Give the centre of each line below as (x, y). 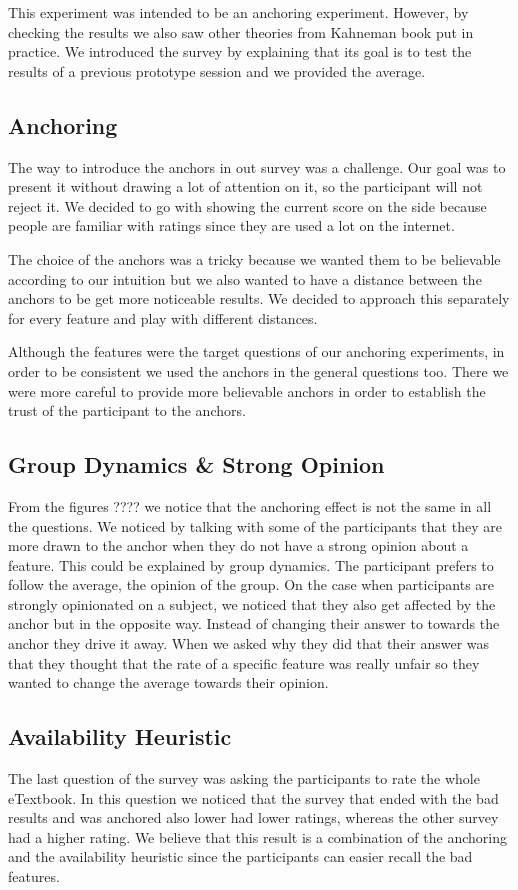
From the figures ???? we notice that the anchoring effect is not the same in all (250, 505)
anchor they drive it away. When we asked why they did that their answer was (249, 643)
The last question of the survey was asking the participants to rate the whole (244, 778)
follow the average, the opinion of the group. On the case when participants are (251, 584)
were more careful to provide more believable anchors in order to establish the (247, 390)
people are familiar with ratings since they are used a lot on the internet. (231, 225)
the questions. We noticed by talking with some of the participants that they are (255, 525)
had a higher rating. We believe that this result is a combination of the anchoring (257, 836)
